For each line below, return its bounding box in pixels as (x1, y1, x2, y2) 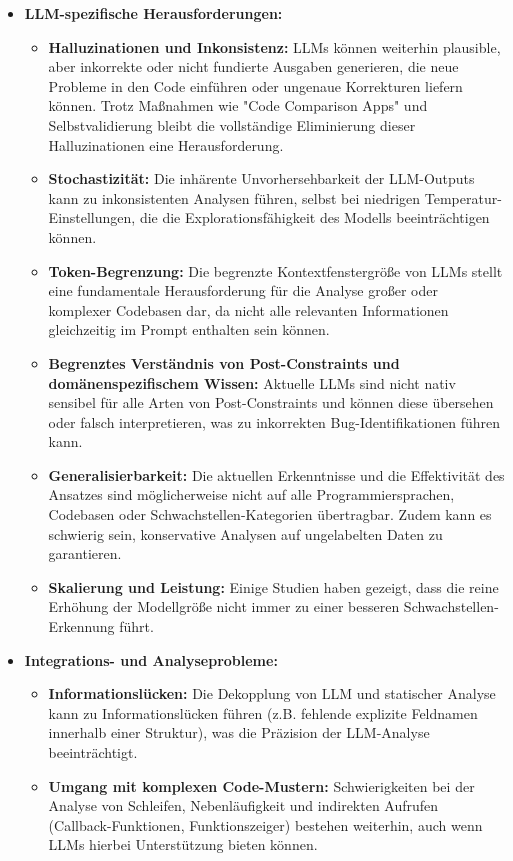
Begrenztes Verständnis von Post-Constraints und (48, 352, 400, 373)
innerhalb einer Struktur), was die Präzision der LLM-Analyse (48, 722, 430, 743)
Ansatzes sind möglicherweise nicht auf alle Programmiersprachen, (48, 484, 455, 505)
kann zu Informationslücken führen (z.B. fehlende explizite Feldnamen (48, 702, 478, 723)
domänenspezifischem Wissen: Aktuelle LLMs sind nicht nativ (48, 372, 456, 393)
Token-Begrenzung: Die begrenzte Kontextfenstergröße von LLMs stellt (48, 260, 503, 281)
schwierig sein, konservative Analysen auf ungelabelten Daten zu (48, 523, 443, 544)
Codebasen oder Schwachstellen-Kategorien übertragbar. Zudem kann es (48, 504, 492, 525)
